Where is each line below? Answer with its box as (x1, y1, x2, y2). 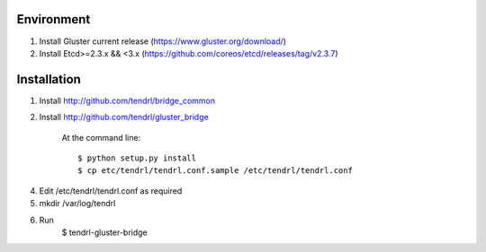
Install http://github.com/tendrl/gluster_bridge (39, 112, 209, 123)
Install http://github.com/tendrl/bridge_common (39, 95, 216, 106)
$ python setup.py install (77, 152, 197, 163)
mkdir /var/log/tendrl (39, 198, 116, 209)
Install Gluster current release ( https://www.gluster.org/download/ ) (39, 36, 287, 47)
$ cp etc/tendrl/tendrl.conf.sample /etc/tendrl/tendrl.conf (77, 166, 353, 176)
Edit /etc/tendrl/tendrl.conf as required (39, 185, 183, 196)
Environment (16, 12, 91, 27)
